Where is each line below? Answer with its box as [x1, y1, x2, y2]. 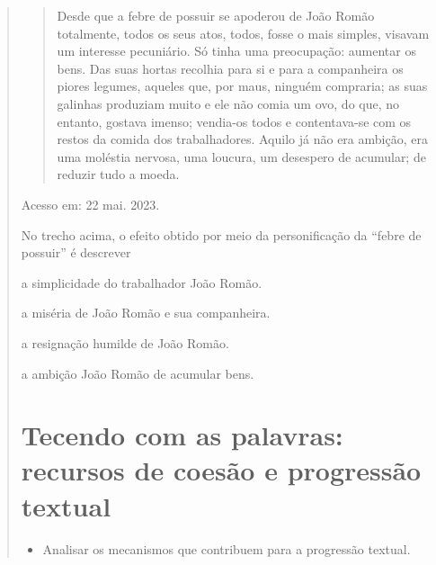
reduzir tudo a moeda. [57, 165, 180, 184]
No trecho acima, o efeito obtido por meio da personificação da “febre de [21, 225, 422, 244]
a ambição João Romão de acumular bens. [21, 363, 254, 382]
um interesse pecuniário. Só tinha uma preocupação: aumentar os [57, 41, 416, 60]
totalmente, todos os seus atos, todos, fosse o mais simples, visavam [57, 23, 430, 42]
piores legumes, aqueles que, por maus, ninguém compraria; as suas [57, 76, 428, 95]
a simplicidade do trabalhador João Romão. [21, 273, 262, 291]
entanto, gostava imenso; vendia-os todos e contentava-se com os [57, 112, 412, 130]
